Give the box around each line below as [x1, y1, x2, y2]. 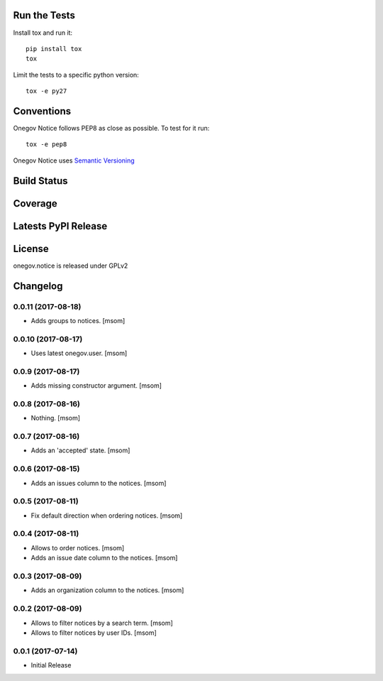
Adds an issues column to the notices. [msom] [30, 479, 167, 487]
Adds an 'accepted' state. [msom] [30, 446, 131, 454]
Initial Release [30, 661, 72, 670]
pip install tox [26, 45, 82, 53]
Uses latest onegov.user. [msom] [30, 349, 128, 358]
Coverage [13, 197, 57, 209]
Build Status [13, 175, 68, 187]
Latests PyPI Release [13, 220, 108, 232]
